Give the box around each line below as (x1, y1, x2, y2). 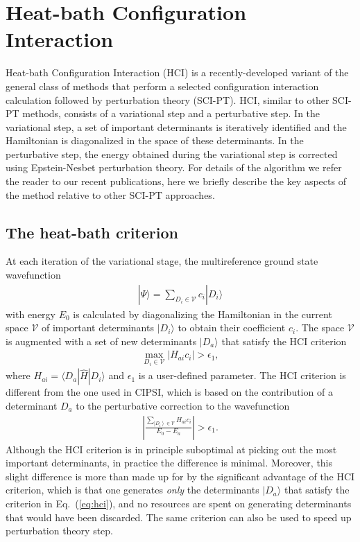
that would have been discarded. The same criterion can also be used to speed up (6, 509, 352, 524)
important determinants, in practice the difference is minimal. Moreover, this (6, 455, 333, 470)
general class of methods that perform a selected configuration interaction (6, 78, 319, 93)
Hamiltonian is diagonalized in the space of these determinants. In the (6, 133, 304, 148)
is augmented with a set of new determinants (6, 333, 197, 348)
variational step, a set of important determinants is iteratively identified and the (6, 119, 347, 134)
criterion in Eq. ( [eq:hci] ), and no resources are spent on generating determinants (6, 496, 352, 510)
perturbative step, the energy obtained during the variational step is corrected (6, 146, 338, 161)
